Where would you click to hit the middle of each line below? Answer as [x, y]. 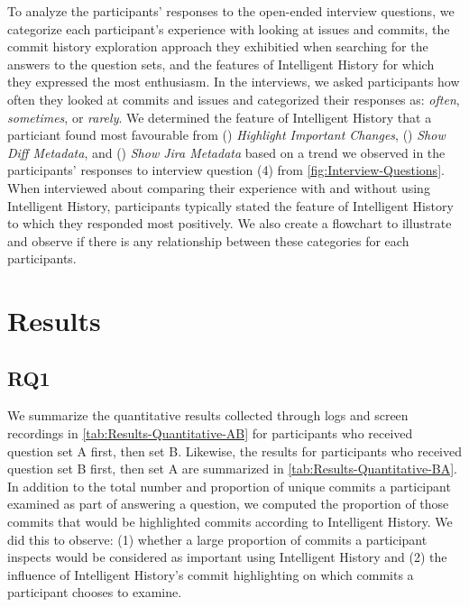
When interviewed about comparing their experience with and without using [219, 187]
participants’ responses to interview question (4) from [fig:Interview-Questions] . [226, 170]
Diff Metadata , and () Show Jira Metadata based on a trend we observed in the [226, 152]
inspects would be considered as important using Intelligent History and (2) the [227, 557]
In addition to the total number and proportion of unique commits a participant [229, 486]
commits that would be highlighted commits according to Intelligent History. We [230, 522]
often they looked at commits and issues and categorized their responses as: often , [234, 99]
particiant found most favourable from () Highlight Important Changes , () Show [226, 135]
